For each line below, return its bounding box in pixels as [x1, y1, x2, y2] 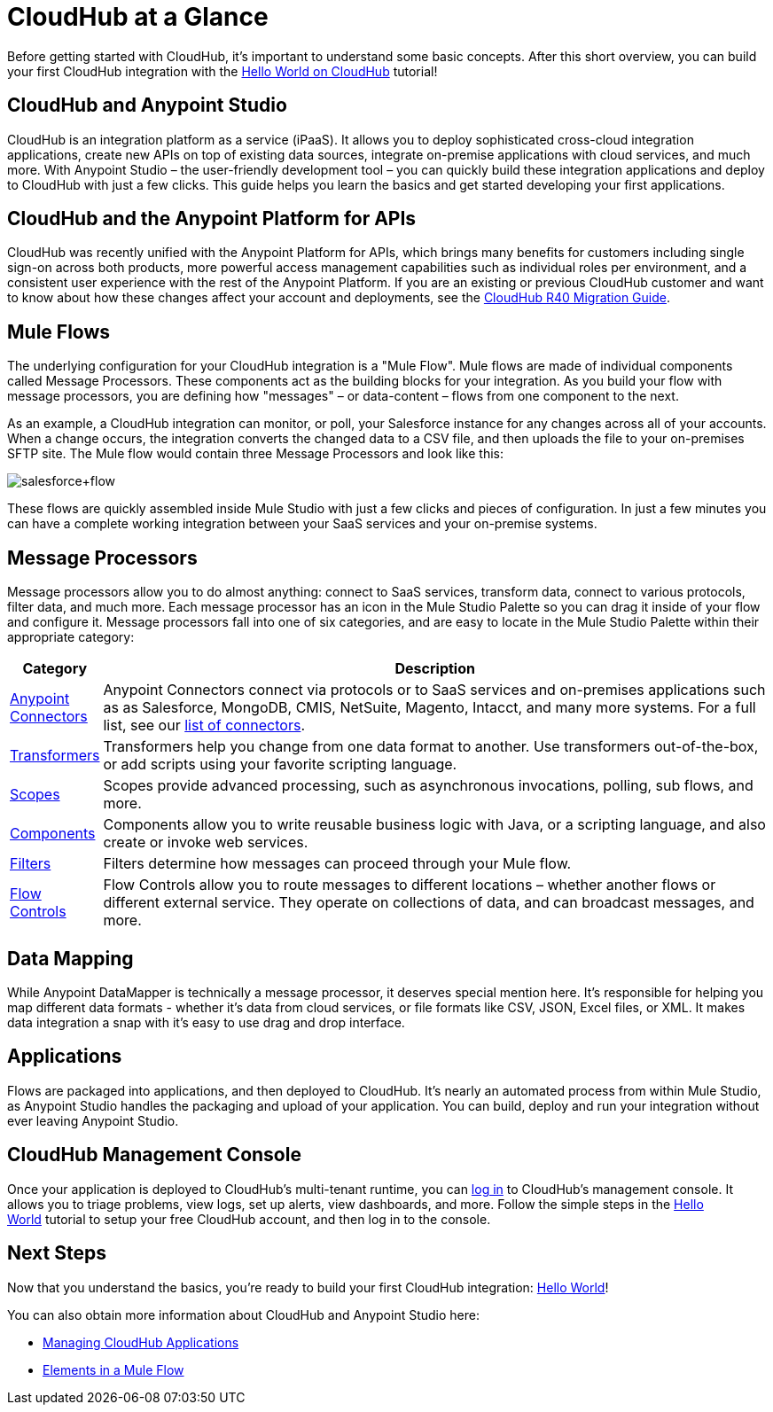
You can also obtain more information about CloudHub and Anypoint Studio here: [7, 1307, 480, 1322]
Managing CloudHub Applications [43, 1334, 239, 1350]
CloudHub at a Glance [7, 2, 269, 32]
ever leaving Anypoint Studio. [7, 1112, 179, 1128]
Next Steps [7, 1242, 106, 1265]
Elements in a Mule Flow [43, 1361, 184, 1377]
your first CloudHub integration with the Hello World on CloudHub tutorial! [7, 63, 438, 79]
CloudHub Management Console [7, 1143, 301, 1166]
